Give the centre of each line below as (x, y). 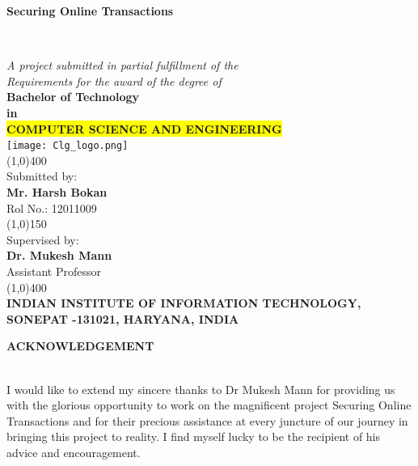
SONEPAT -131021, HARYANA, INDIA (123, 318)
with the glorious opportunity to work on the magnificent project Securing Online (209, 405)
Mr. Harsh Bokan (57, 192)
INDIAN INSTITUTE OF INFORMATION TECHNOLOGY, (184, 303)
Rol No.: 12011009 (52, 208)
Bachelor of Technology (73, 97)
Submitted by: (42, 176)
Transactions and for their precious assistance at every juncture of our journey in (207, 420)
